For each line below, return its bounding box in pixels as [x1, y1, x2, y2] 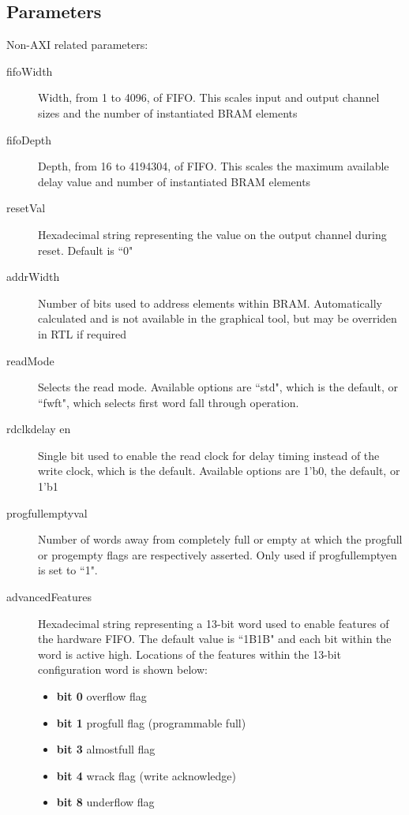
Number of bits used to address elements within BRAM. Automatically [38, 294, 383, 311]
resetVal [6, 200, 46, 216]
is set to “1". [38, 562, 98, 578]
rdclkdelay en [6, 421, 71, 437]
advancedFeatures [6, 589, 92, 605]
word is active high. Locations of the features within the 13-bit [38, 645, 341, 662]
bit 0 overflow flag [56, 688, 147, 705]
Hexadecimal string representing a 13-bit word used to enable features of [38, 615, 389, 631]
